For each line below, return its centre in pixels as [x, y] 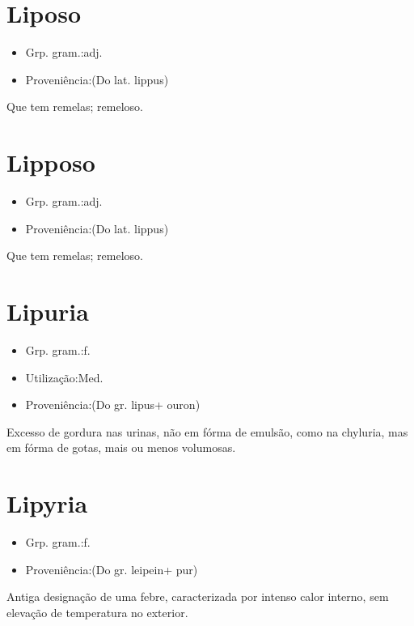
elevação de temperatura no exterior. [97, 612]
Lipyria [47, 503]
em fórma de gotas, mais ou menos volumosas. [121, 447]
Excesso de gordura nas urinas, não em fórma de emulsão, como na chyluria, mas [207, 431]
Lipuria [48, 311]
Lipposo [51, 162]
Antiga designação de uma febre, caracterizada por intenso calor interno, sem [198, 596]
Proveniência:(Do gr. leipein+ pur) [112, 569]
